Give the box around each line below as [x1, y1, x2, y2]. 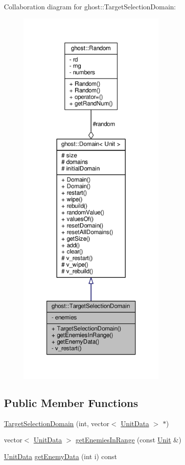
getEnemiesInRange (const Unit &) [75, 435, 182, 445]
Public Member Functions [4, 395, 138, 410]
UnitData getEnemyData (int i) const [4, 451, 117, 461]
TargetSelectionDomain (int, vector [4, 418, 110, 428]
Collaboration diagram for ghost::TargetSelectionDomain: [4, 1, 176, 11]
